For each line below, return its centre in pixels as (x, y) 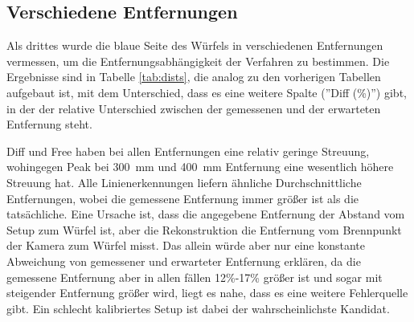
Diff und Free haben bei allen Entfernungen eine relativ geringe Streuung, (188, 151)
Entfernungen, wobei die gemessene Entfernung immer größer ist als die (182, 198)
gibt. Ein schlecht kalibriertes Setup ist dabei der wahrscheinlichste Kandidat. (198, 308)
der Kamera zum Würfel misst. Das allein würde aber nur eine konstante (186, 245)
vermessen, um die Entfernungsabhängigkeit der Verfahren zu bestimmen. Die (198, 61)
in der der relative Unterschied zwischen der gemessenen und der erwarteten (194, 108)
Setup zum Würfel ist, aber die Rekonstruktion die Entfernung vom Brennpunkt (204, 229)
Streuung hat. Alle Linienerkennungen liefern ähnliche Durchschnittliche (184, 182)
